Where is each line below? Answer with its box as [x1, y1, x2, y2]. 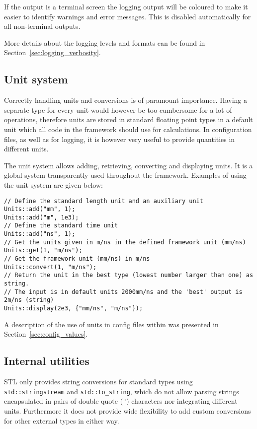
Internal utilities [4, 353, 89, 368]
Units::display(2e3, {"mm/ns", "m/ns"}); [4, 305, 143, 312]
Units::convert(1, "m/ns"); [4, 263, 97, 271]
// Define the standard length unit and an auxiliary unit [4, 197, 203, 205]
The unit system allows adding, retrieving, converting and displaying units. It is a [4, 160, 253, 170]
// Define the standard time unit [4, 222, 118, 229]
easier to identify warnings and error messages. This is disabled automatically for [4, 11, 251, 21]
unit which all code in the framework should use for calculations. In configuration [4, 124, 252, 134]
